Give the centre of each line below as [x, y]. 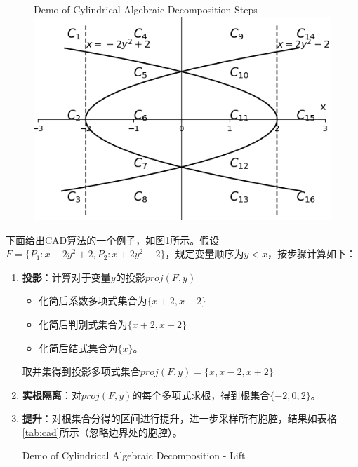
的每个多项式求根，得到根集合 [201, 394]
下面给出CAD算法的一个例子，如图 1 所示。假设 [113, 239]
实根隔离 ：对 [52, 394]
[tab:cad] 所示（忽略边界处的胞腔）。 [102, 432]
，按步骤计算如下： [311, 253]
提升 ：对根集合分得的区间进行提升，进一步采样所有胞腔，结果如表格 [179, 418]
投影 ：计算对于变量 [66, 277]
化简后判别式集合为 [83, 324]
